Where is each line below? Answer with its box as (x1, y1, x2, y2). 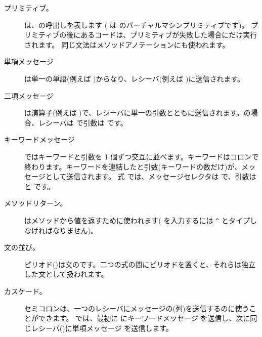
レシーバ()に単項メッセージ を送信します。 (31, 322, 173, 333)
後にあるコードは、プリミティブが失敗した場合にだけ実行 (66, 29, 257, 40)
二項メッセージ (4, 90, 54, 101)
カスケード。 (4, 285, 47, 296)
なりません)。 (52, 225, 98, 235)
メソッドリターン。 (4, 198, 67, 208)
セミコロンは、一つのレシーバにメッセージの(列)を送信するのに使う (24, 303, 249, 313)
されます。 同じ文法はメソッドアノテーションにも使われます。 (24, 39, 230, 50)
